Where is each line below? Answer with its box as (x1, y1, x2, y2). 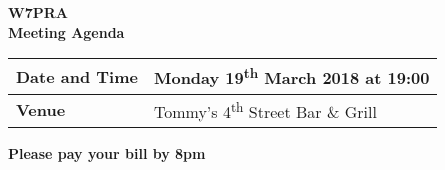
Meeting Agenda (8, 21, 125, 42)
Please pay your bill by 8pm (8, 142, 206, 163)
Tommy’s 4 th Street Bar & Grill (153, 96, 377, 123)
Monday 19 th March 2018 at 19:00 (153, 63, 430, 90)
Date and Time (16, 64, 138, 88)
